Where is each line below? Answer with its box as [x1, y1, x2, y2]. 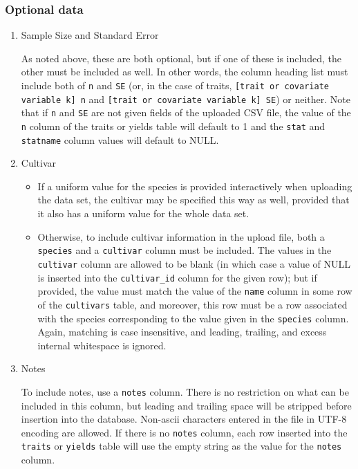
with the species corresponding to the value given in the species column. [37, 311, 349, 325]
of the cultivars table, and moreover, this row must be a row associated [37, 297, 348, 311]
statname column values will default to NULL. [21, 132, 219, 147]
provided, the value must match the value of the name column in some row [37, 284, 352, 298]
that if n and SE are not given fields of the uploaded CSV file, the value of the [21, 105, 351, 120]
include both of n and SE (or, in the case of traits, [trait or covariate [21, 78, 329, 92]
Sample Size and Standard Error [21, 28, 159, 42]
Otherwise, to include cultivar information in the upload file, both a [37, 229, 325, 243]
